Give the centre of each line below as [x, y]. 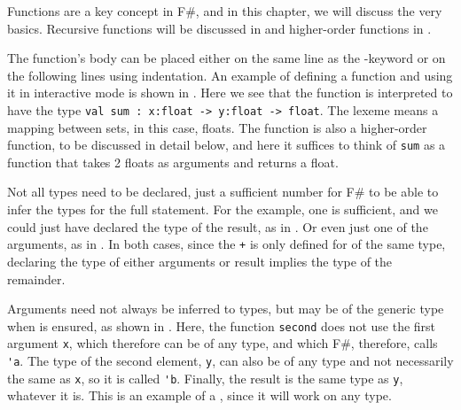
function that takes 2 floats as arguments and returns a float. [173, 162]
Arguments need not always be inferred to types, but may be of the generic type [226, 309]
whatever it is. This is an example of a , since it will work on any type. [199, 395]
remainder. [36, 278]
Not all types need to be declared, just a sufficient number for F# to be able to [223, 192]
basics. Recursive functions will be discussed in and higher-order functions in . [219, 28]
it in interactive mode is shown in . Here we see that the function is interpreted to [230, 93]
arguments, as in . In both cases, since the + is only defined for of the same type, [227, 244]
